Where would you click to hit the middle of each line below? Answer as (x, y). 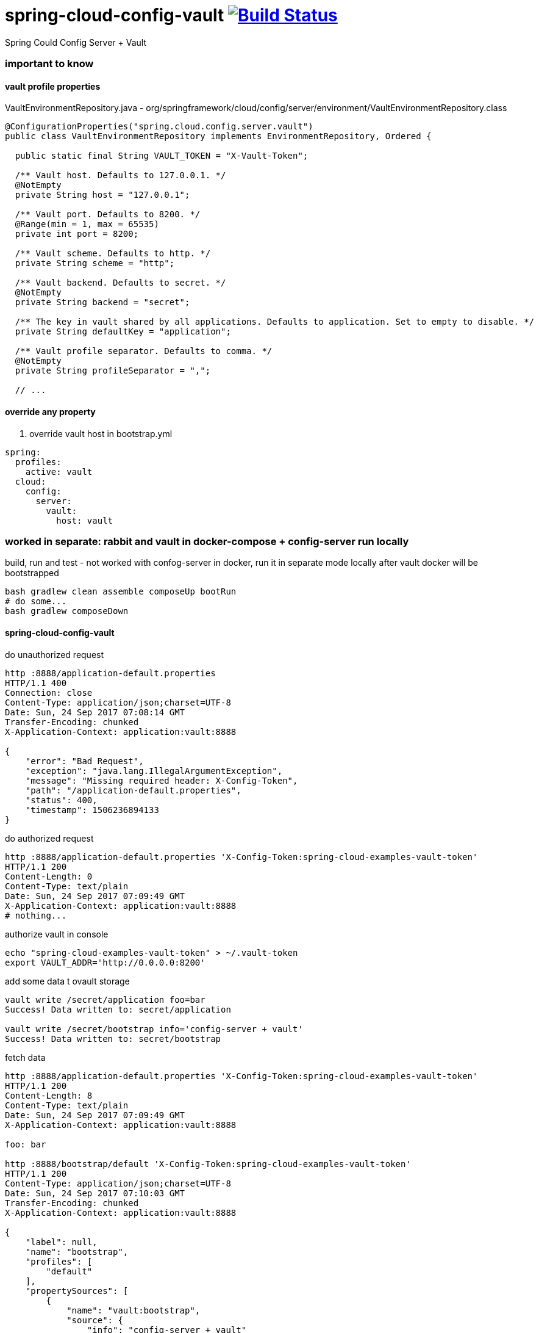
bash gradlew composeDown (67, 611)
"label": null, (61, 1242)
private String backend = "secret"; (102, 302)
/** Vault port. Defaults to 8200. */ (108, 215)
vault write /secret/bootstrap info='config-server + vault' (154, 1029)
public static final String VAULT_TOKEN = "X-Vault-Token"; (162, 156)
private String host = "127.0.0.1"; (102, 195)
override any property (50, 411)
